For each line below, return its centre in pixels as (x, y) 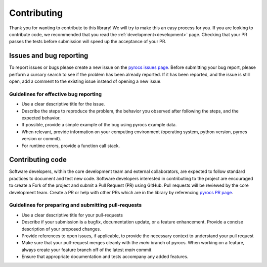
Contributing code (38, 160)
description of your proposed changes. (61, 229)
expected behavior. (41, 118)
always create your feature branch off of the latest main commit (87, 250)
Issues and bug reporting (49, 56)
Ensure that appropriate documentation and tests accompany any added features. (105, 257)
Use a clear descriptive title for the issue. (63, 104)
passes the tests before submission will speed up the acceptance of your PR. (88, 42)
